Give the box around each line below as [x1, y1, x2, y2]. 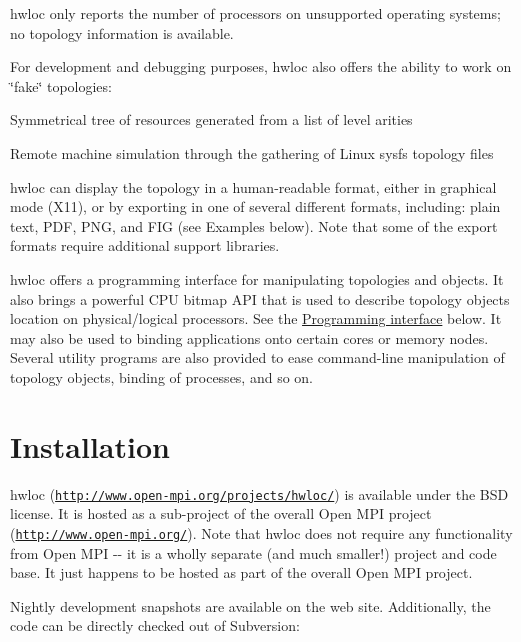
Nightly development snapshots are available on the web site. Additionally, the [10, 595, 491, 616]
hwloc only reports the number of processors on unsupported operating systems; [10, 3, 501, 23]
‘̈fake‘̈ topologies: [10, 75, 112, 96]
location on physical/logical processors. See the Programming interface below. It [10, 308, 502, 329]
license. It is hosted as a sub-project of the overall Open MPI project [10, 503, 432, 524]
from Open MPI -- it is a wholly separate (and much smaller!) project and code [10, 542, 497, 563]
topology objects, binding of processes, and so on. [10, 366, 314, 387]
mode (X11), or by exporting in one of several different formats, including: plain [10, 196, 501, 217]
